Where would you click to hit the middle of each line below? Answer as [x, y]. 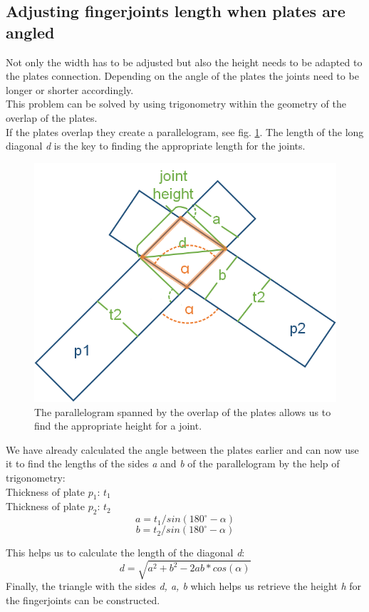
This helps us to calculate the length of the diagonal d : [125, 553]
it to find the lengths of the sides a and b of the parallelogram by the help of [173, 463]
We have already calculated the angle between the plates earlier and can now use [182, 449]
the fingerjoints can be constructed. [83, 600]
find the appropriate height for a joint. [118, 426]
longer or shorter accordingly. [70, 89]
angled [30, 32]
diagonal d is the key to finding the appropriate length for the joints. [156, 146]
